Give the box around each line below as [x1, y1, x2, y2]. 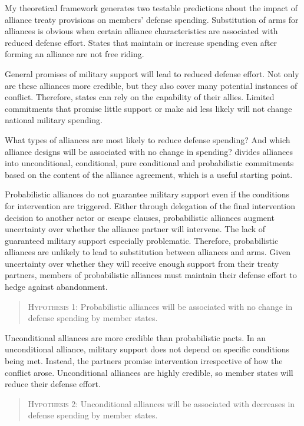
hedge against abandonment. [5, 280, 108, 293]
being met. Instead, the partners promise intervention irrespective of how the [5, 355, 283, 367]
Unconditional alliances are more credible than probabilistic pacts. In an [5, 331, 266, 344]
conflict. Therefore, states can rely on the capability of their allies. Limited [5, 91, 275, 103]
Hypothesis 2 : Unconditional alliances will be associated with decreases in [28, 397, 295, 410]
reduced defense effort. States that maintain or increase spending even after [5, 36, 277, 48]
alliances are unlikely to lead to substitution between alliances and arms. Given [5, 246, 291, 258]
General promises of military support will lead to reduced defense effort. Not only [5, 67, 299, 80]
